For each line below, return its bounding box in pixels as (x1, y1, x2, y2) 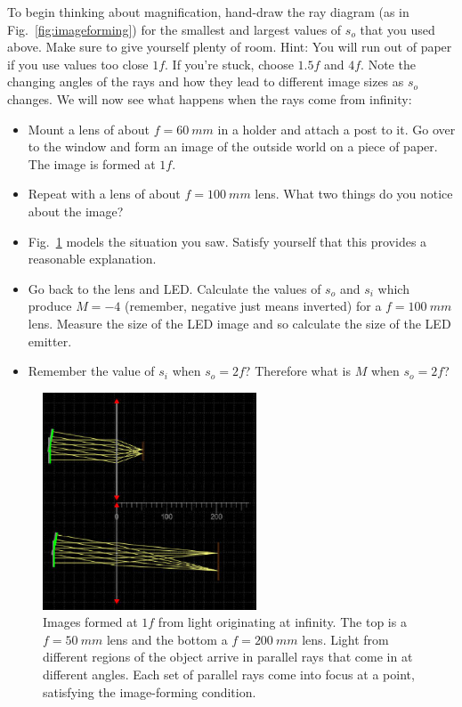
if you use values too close (7, 54, 149, 73)
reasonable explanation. (28, 249, 157, 268)
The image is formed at (28, 154, 156, 173)
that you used (360, 20, 435, 38)
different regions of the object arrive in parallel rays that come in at (43, 647, 413, 666)
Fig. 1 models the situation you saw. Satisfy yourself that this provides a (28, 232, 427, 250)
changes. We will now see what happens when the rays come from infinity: (7, 89, 412, 108)
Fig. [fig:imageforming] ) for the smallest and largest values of (7, 20, 342, 38)
